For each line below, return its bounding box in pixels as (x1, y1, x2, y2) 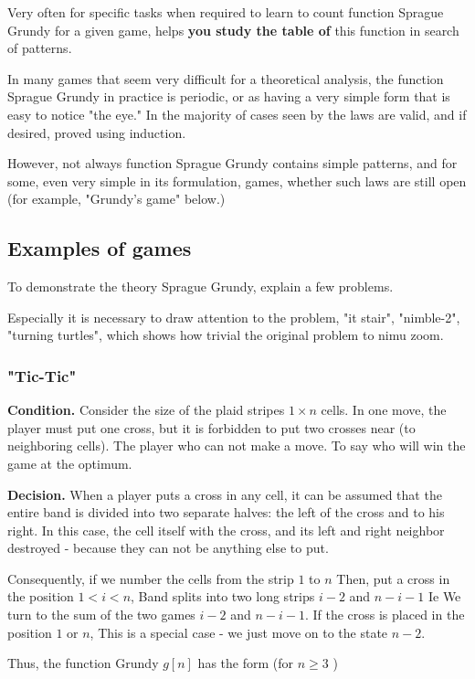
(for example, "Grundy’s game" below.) (7, 189, 226, 208)
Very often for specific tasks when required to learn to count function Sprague (7, 3, 444, 21)
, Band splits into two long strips (131, 587, 315, 606)
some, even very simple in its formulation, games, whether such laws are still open (7, 171, 467, 190)
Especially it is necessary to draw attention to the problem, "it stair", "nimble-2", (7, 307, 460, 326)
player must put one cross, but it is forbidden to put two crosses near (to (7, 418, 416, 437)
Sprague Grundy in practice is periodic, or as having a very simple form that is (7, 87, 450, 106)
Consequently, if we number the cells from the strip (7, 568, 294, 588)
